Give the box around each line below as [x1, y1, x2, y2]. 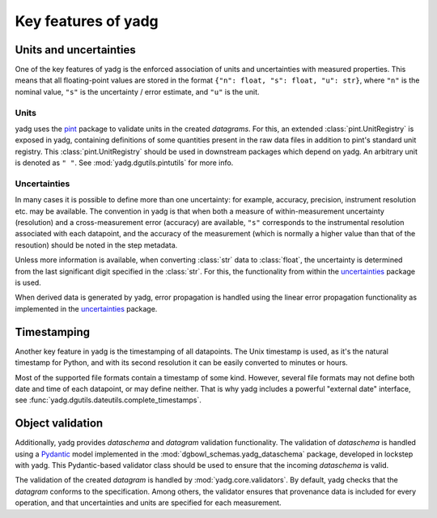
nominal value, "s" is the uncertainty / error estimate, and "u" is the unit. [15, 87, 260, 96]
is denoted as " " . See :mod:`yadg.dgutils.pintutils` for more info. [15, 158, 234, 168]
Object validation [15, 417, 104, 431]
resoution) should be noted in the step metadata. [15, 240, 178, 250]
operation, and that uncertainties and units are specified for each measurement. [15, 498, 282, 507]
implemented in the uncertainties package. [15, 304, 158, 313]
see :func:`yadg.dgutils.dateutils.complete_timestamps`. [15, 395, 202, 405]
